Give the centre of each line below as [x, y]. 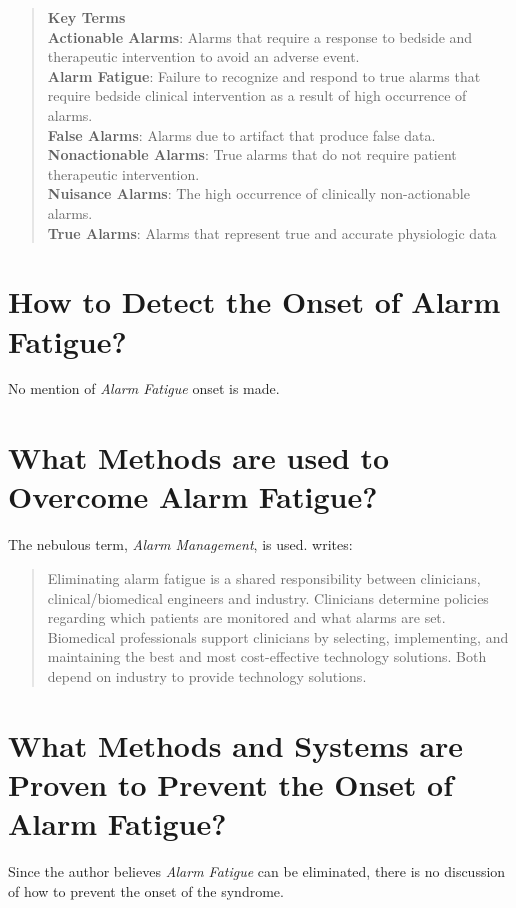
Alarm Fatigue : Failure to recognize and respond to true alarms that [264, 75]
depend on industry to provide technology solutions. [207, 675]
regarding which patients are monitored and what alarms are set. [246, 617]
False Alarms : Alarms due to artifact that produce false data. [241, 134]
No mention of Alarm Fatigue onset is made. [144, 388]
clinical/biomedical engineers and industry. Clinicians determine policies [268, 597]
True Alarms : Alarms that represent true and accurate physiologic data [272, 232]
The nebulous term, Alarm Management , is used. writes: [180, 544]
